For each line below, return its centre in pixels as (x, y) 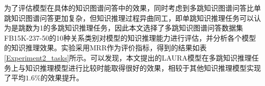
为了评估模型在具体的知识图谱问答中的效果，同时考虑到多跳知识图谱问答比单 (132, 8)
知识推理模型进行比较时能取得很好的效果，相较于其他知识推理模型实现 (143, 67)
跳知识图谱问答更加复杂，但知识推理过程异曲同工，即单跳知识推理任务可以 (129, 18)
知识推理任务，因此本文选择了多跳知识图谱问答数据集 (154, 28)
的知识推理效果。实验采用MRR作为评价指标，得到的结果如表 (105, 48)
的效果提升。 (62, 78)
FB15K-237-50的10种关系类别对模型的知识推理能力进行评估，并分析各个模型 (130, 37)
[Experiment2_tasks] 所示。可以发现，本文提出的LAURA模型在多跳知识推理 (128, 57)
